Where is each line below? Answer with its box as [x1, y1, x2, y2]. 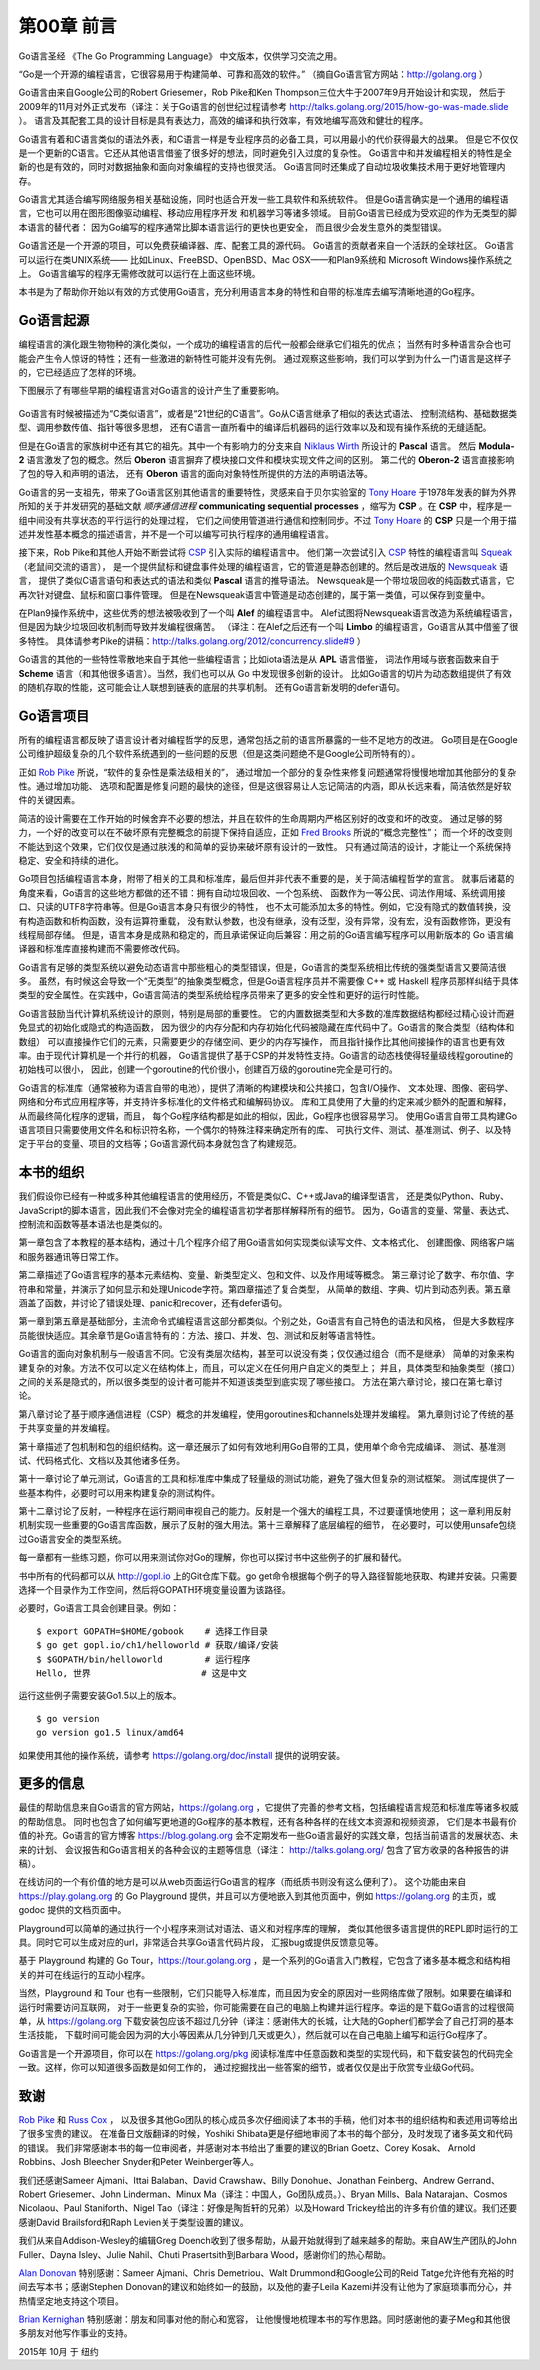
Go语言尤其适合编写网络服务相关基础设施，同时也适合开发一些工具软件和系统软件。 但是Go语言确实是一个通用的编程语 [18, 193, 509, 205]
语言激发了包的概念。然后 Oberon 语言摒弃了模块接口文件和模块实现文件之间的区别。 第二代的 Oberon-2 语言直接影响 [26, 454, 515, 466]
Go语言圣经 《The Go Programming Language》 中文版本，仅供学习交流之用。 [18, 50, 343, 62]
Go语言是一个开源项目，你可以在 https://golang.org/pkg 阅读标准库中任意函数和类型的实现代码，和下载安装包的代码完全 [18, 2047, 514, 2059]
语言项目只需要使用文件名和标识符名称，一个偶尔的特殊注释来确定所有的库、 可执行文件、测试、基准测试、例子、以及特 [18, 1123, 512, 1135]
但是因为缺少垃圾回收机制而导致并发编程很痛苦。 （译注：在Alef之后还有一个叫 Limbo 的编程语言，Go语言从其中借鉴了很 [18, 621, 519, 633]
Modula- [478, 440, 515, 452]
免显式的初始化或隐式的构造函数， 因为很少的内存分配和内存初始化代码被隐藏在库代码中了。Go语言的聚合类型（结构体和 [18, 1021, 515, 1034]
